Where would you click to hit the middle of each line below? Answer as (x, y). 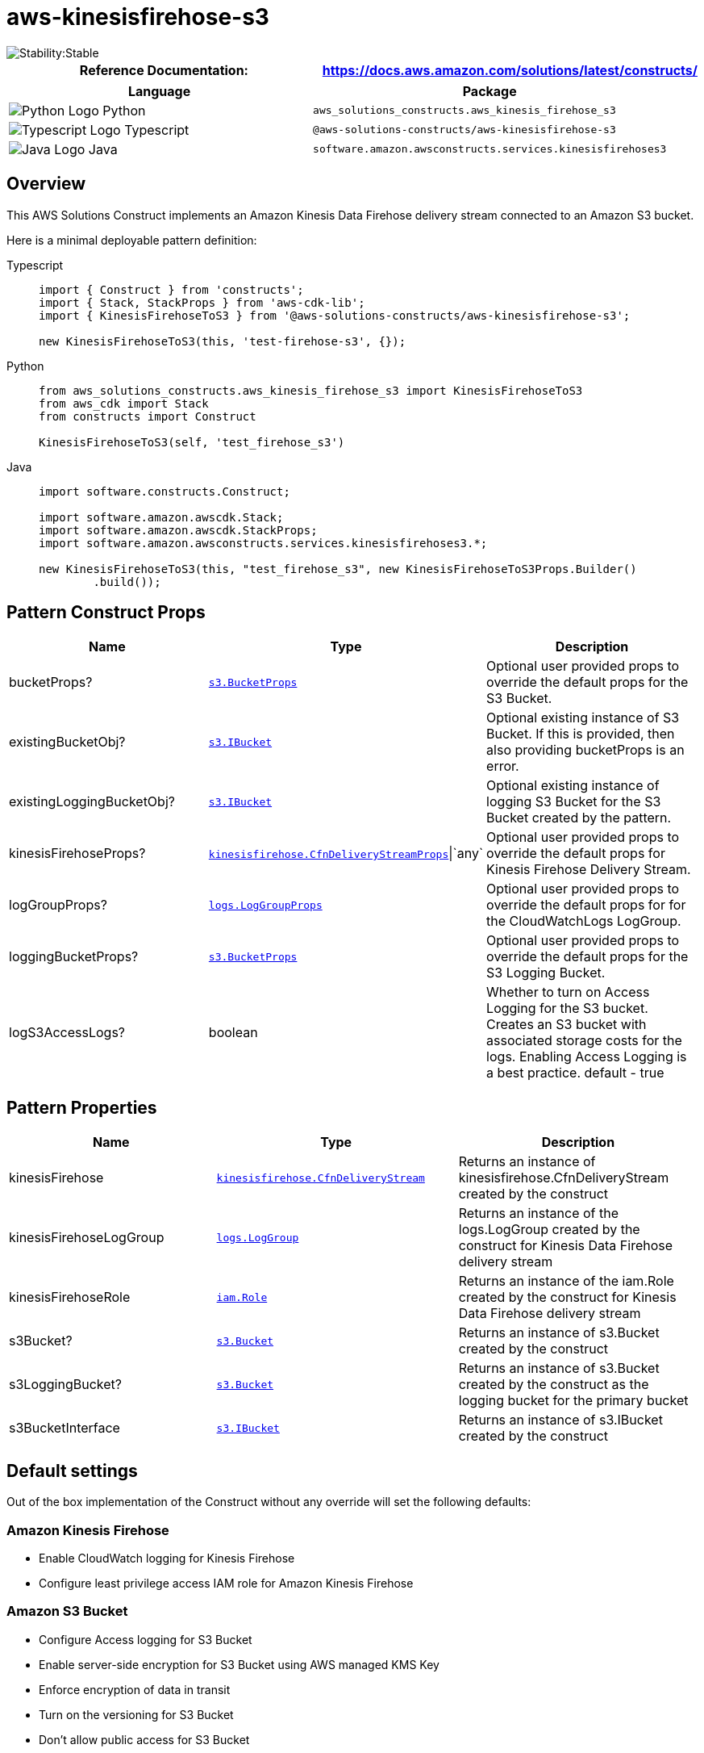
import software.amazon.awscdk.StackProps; (178, 530)
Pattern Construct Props (106, 613)
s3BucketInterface (65, 1428)
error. (503, 766)
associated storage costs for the (584, 1041)
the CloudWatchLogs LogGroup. (584, 921)
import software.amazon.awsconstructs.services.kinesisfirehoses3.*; (263, 543)
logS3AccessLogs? (67, 1033)
